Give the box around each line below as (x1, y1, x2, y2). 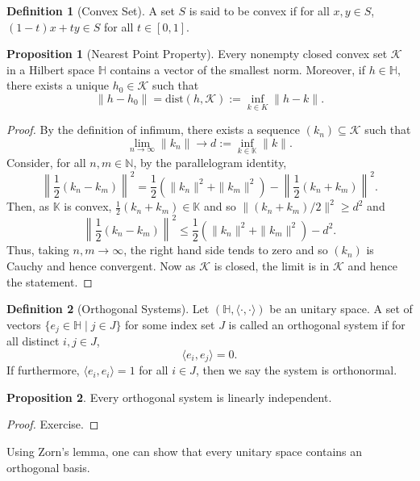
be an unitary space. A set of (269, 300, 413, 317)
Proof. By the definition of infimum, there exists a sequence (6, 121, 300, 138)
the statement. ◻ (6, 273, 93, 290)
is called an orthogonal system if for (228, 316, 405, 333)
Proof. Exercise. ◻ (6, 416, 99, 433)
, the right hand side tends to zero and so (123, 241, 328, 258)
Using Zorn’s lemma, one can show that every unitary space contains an (6, 443, 363, 460)
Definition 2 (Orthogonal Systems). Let (6, 300, 210, 317)
